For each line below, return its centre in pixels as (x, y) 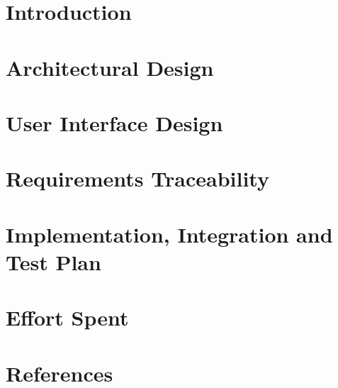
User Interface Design (114, 122)
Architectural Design (110, 67)
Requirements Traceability (137, 178)
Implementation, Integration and (169, 234)
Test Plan (53, 261)
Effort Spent (67, 317)
